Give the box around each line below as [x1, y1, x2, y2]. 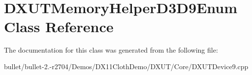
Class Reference [4, 17, 114, 37]
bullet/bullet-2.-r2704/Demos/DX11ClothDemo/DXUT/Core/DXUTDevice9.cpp [4, 61, 249, 71]
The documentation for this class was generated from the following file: [4, 45, 218, 55]
